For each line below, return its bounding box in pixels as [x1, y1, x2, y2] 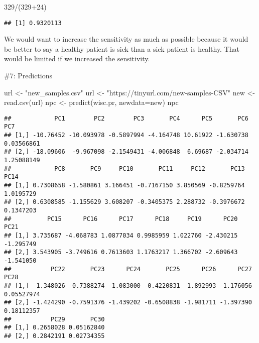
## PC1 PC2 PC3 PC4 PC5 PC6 [4, 115, 248, 122]
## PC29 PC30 [4, 315, 105, 323]
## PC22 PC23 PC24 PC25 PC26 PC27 [4, 265, 252, 273]
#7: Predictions [4, 70, 52, 81]
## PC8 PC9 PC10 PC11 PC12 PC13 [4, 165, 245, 172]
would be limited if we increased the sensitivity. [4, 53, 150, 64]
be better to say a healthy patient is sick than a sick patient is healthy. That [4, 43, 240, 54]
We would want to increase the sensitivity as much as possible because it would [4, 34, 248, 44]
